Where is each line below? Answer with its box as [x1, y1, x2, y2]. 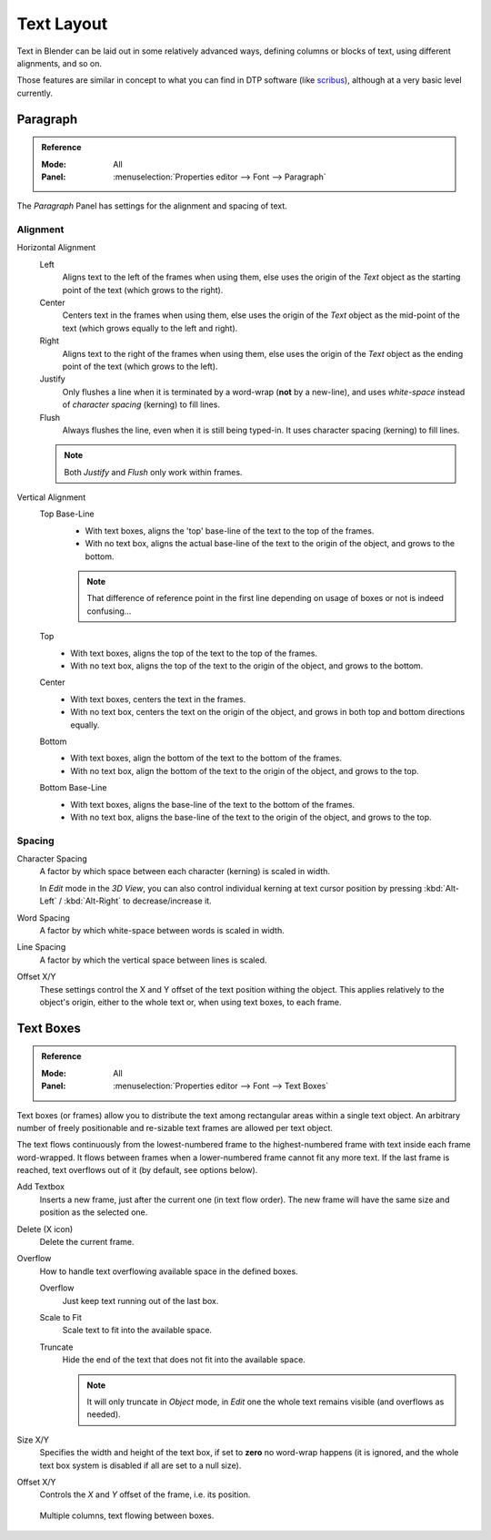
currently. [16, 87, 54, 98]
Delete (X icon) [16, 1223, 74, 1234]
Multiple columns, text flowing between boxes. [39, 1510, 215, 1521]
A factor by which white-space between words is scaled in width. [39, 924, 286, 935]
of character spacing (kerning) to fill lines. [62, 399, 220, 410]
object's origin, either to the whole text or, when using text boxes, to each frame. [39, 996, 342, 1007]
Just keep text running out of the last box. [62, 1295, 219, 1306]
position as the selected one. [39, 1207, 148, 1218]
